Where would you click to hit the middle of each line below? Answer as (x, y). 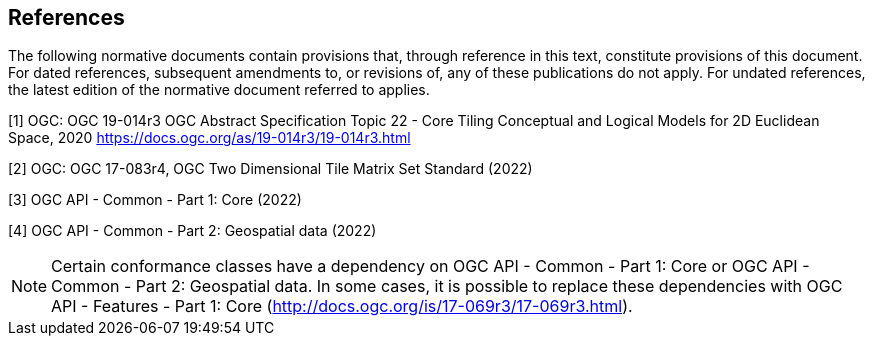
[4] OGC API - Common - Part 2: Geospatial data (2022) (192, 231)
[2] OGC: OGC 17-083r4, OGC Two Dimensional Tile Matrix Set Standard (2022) (270, 169)
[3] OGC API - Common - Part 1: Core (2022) (155, 200)
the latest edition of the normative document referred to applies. (219, 90)
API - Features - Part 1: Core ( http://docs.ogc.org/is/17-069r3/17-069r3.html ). (342, 306)
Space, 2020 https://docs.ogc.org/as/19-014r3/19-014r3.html (209, 138)
